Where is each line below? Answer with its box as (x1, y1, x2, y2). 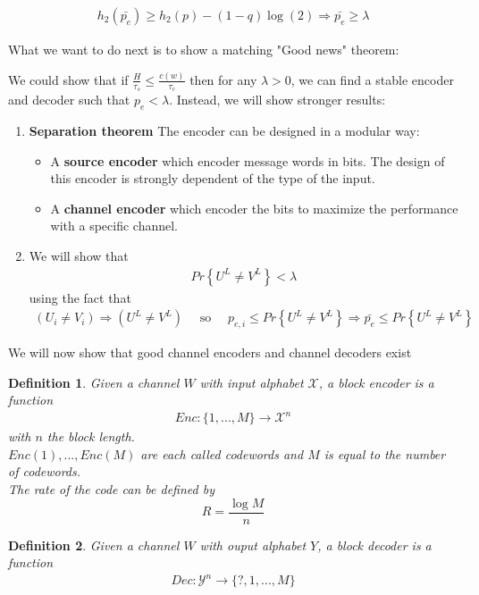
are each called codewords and (140, 444, 304, 463)
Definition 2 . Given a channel (8, 535, 180, 554)
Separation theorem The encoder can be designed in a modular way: (29, 121, 420, 139)
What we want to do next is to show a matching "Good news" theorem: (8, 40, 399, 59)
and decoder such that (8, 90, 130, 109)
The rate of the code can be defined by (8, 480, 214, 499)
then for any (189, 70, 257, 88)
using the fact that (29, 288, 131, 306)
